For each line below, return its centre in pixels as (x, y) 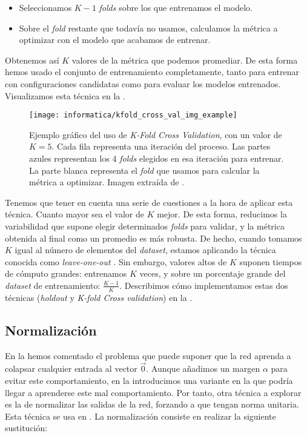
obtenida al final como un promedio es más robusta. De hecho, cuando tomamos (153, 238)
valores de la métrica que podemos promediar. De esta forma (185, 60)
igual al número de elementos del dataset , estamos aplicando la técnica (145, 250)
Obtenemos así (32, 60)
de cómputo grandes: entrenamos (66, 273)
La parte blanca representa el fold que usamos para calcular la (144, 170)
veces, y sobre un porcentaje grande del (213, 273)
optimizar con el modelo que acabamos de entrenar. (115, 40)
